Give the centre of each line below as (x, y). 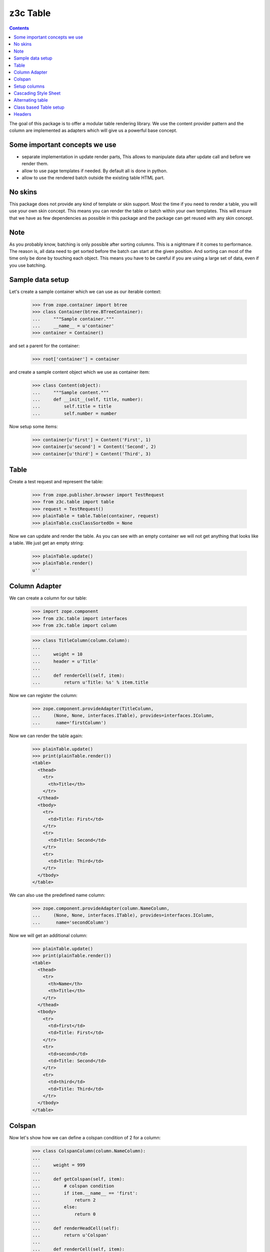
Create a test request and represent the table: (56, 482)
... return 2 (64, 1200)
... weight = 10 (57, 654)
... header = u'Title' (65, 661)
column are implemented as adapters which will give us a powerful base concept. (93, 131)
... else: (55, 1207)
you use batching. (28, 265)
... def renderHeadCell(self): (76, 1228)
